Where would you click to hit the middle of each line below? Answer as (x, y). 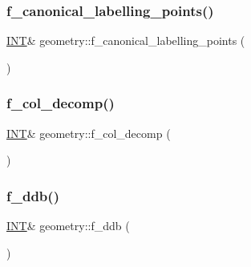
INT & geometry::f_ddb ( (68, 226)
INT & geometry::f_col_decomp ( (89, 133)
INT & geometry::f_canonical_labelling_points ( (126, 40)
